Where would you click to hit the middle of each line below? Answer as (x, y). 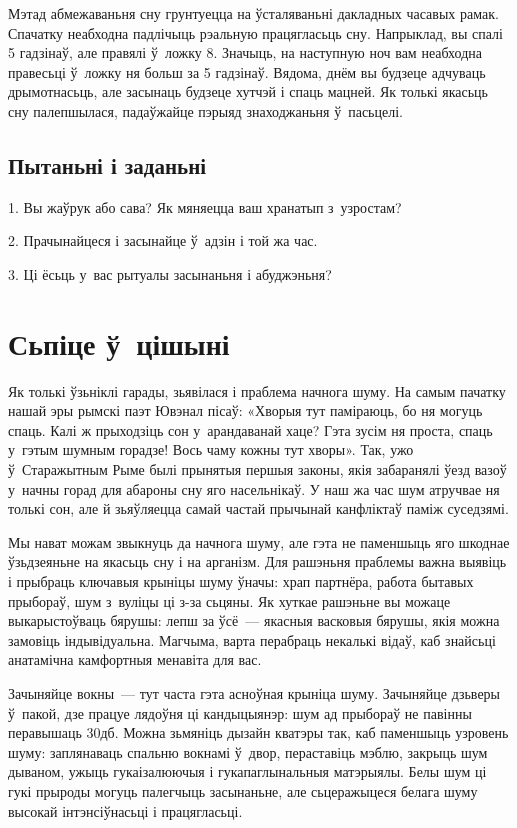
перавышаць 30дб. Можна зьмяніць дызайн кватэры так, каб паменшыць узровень (258, 732)
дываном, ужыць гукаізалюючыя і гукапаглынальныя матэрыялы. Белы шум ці (247, 771)
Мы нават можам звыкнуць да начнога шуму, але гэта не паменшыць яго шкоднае (259, 541)
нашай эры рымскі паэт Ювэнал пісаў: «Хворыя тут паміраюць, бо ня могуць (245, 410)
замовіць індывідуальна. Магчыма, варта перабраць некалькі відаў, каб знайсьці (252, 639)
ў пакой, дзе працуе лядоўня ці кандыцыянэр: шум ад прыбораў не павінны (240, 712)
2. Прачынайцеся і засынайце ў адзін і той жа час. (163, 240)
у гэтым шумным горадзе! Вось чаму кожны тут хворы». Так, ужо (211, 449)
